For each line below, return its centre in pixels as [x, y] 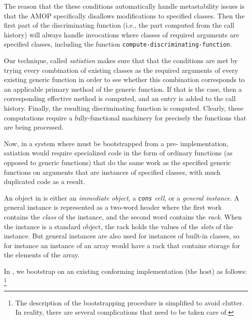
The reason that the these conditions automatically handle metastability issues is [124, 6]
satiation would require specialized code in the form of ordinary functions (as [118, 153]
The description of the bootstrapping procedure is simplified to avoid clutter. [130, 302]
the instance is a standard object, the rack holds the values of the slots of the [118, 226]
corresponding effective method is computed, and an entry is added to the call [120, 98]
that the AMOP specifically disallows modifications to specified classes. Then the [124, 15]
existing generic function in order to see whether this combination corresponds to [124, 79]
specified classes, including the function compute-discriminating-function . [118, 44]
